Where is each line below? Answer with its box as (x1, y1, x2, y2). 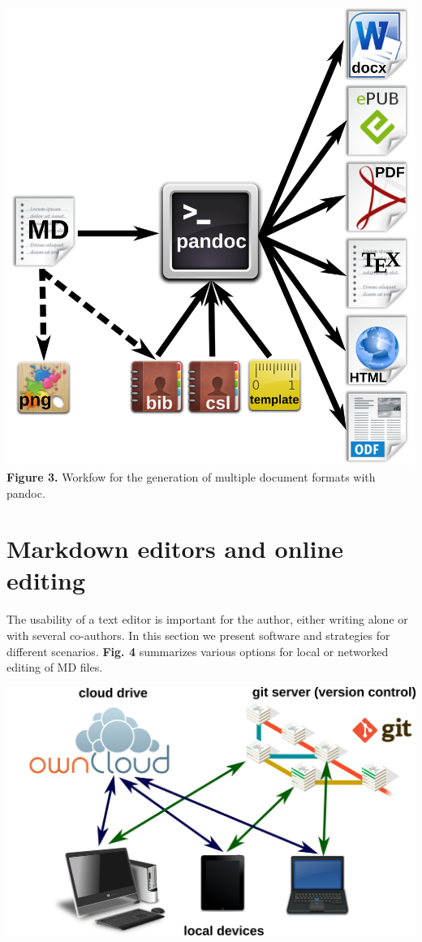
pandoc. (6, 484, 45, 501)
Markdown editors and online (6, 532, 344, 565)
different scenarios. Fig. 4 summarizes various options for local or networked (6, 642, 389, 659)
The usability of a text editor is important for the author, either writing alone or (6, 611, 408, 628)
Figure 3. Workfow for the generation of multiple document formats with (6, 468, 376, 485)
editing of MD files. (6, 659, 103, 676)
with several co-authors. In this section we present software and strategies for (6, 627, 390, 644)
